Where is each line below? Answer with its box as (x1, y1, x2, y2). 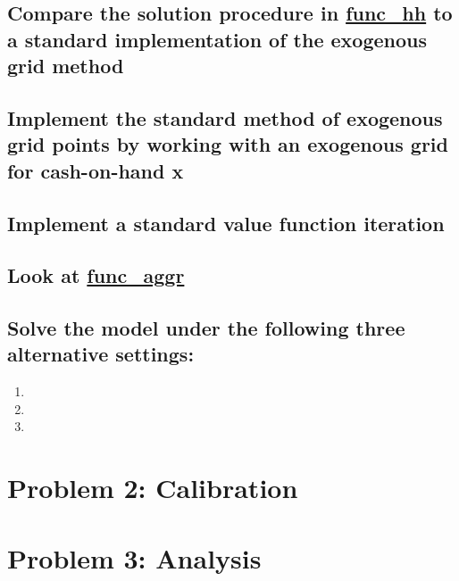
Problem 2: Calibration (7, 469, 298, 506)
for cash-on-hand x (7, 156, 184, 184)
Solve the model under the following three (7, 314, 405, 342)
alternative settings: (7, 340, 195, 368)
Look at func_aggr (7, 261, 185, 289)
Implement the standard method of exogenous (7, 104, 443, 131)
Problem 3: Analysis (7, 539, 262, 576)
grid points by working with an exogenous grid (7, 130, 448, 158)
